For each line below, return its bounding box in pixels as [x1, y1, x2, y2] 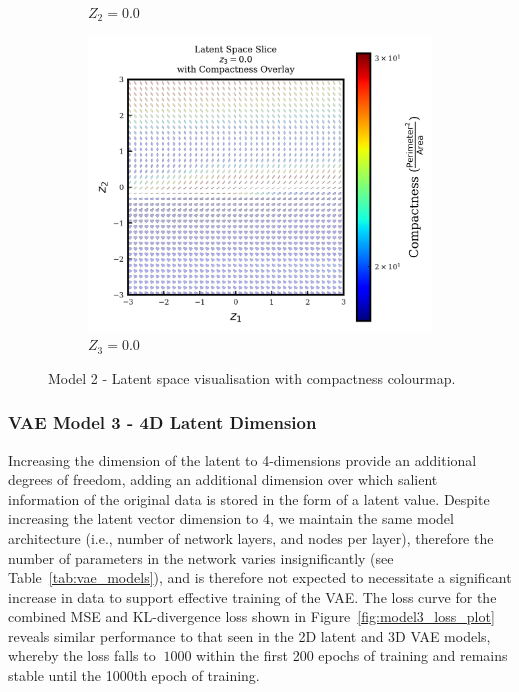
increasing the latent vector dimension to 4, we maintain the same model [8, 508, 454, 529]
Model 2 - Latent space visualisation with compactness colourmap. [48, 367, 456, 388]
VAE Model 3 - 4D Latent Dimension [8, 410, 317, 435]
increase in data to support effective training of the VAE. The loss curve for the [8, 586, 497, 607]
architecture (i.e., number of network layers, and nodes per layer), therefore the [8, 527, 494, 548]
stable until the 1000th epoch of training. [8, 665, 260, 686]
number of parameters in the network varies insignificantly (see [8, 547, 394, 568]
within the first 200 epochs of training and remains [196, 645, 508, 666]
